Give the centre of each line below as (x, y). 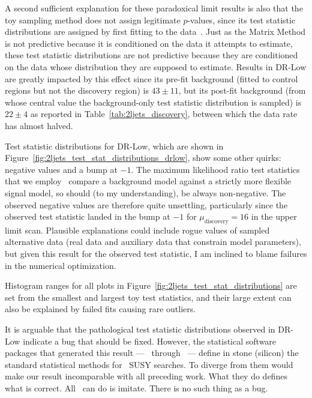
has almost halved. (39, 125)
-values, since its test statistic (241, 20)
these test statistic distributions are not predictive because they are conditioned (151, 55)
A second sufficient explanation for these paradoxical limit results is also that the (154, 8)
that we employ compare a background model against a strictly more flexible (148, 181)
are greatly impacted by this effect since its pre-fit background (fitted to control (151, 78)
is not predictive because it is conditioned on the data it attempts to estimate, (149, 43)
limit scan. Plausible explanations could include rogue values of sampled (137, 230)
